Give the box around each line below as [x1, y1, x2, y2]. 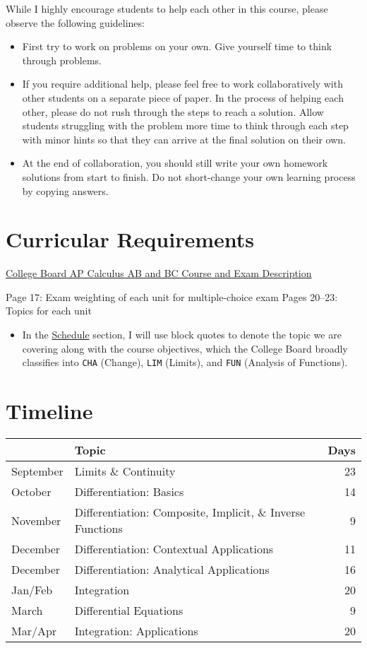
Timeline [6, 396, 93, 425]
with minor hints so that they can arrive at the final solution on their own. [22, 131, 346, 146]
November [11, 512, 61, 529]
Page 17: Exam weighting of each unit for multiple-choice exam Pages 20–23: [6, 289, 338, 304]
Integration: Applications [74, 623, 198, 639]
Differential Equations [74, 602, 183, 618]
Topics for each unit [6, 303, 92, 318]
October [11, 483, 52, 500]
